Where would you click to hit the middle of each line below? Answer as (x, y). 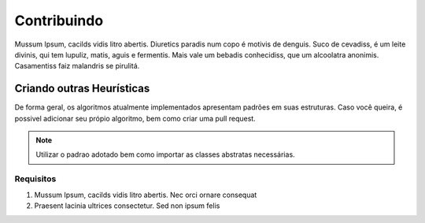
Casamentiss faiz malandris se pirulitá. (77, 66)
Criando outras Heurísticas (82, 89)
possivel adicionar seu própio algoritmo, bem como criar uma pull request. (135, 118)
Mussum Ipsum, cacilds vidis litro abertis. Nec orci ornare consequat (146, 195)
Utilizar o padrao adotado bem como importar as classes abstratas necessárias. (165, 154)
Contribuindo (59, 20)
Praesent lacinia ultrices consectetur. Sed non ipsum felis (127, 206)
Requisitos (35, 179)
